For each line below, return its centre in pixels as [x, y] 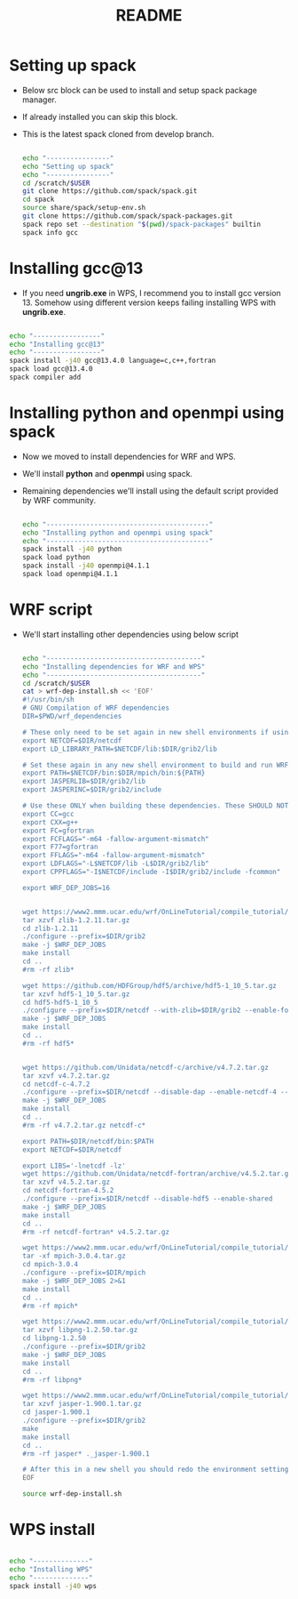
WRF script [51, 610]
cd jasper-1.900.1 [56, 1412]
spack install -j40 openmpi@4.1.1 [86, 566]
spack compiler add [45, 377]
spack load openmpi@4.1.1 [70, 575]
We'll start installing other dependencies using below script [130, 634]
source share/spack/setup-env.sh [84, 208]
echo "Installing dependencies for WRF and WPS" [114, 667]
